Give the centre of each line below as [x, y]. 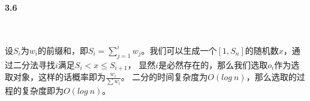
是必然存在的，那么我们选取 [213, 64]
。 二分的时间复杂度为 [164, 77]
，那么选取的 [271, 77]
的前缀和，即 [63, 50]
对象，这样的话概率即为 [59, 77]
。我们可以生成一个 [179, 50]
